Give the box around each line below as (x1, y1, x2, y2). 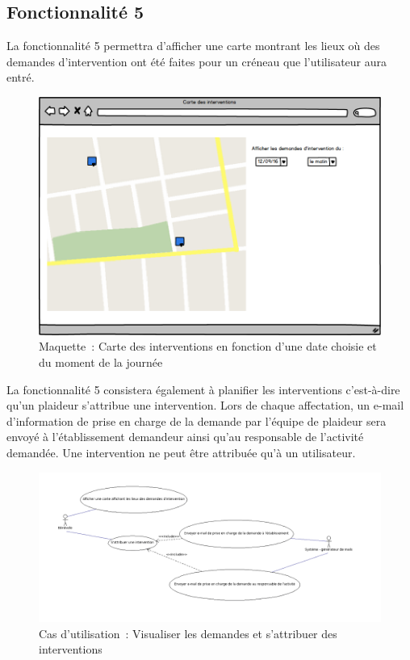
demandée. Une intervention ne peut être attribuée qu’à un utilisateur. (6, 444, 356, 461)
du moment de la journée (39, 354, 163, 371)
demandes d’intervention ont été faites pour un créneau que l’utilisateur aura (6, 53, 387, 69)
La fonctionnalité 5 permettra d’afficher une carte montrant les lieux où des (6, 37, 380, 54)
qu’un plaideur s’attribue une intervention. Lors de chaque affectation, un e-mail (6, 397, 404, 414)
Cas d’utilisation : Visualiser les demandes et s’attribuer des (39, 624, 337, 641)
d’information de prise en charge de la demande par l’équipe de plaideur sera (6, 412, 387, 429)
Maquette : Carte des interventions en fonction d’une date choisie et (39, 338, 377, 355)
